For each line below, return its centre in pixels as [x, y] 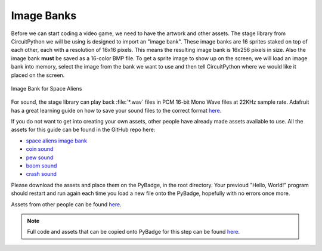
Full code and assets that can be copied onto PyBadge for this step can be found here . [134, 232]
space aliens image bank [57, 141]
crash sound [41, 174]
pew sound [40, 157]
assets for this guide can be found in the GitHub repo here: [83, 130]
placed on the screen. [38, 75]
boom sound [41, 166]
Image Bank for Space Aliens [47, 88]
